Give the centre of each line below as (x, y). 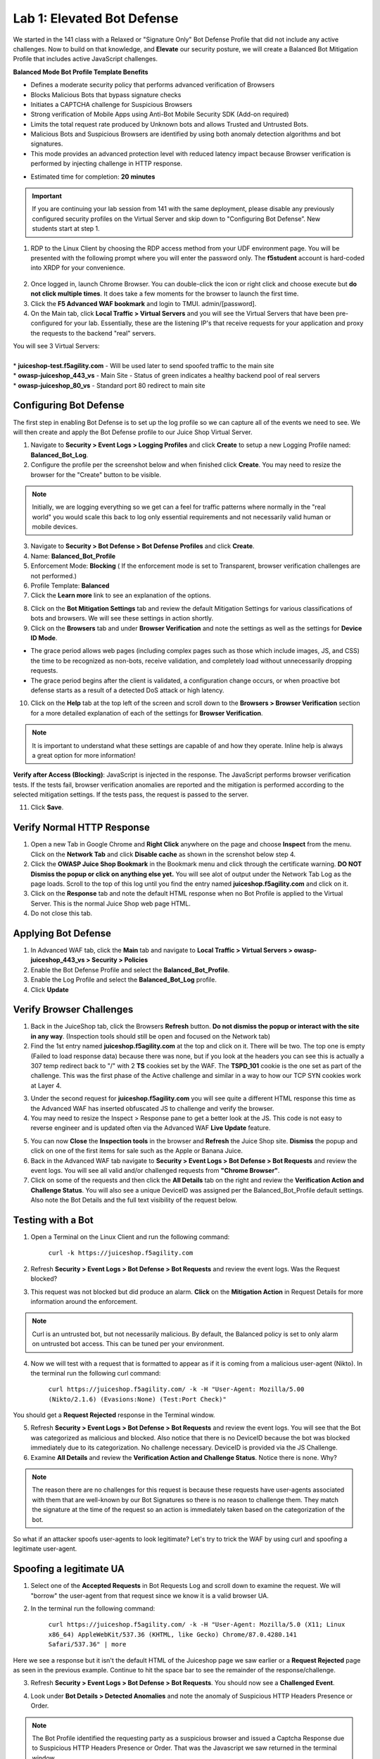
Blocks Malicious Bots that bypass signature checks (106, 94)
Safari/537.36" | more (87, 1644)
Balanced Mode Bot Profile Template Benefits (81, 72)
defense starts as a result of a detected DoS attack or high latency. (127, 690)
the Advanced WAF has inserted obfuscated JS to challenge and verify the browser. (152, 1108)
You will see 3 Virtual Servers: (56, 346)
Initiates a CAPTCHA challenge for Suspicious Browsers (112, 104)
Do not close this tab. (62, 913)
